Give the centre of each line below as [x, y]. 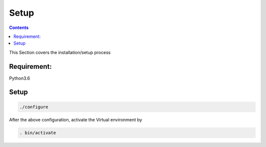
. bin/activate [38, 132]
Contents [19, 28]
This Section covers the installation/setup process [60, 52]
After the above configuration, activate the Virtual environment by [76, 119]
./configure [34, 107]
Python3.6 [20, 78]
